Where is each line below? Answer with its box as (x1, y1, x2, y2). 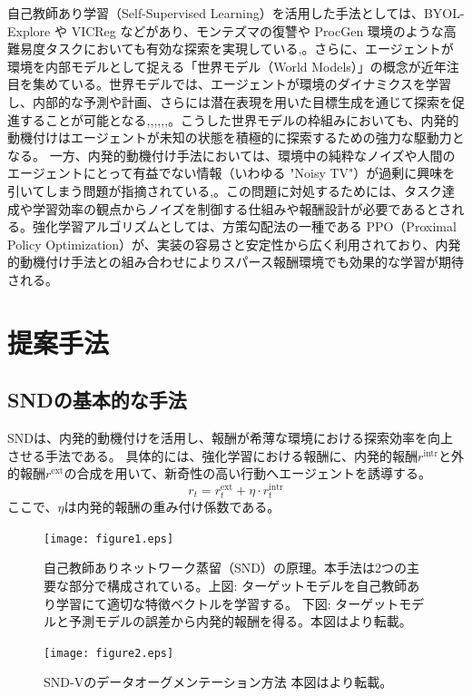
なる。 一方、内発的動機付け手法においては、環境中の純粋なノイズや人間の (7, 145, 456, 164)
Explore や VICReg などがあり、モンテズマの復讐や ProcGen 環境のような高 (7, 21, 457, 40)
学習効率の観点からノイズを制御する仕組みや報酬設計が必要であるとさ (32, 199, 452, 218)
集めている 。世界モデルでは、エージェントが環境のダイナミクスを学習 (32, 74, 452, 93)
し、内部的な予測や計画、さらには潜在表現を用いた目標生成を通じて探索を (7, 92, 452, 111)
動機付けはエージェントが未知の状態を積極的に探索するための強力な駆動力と (7, 128, 465, 147)
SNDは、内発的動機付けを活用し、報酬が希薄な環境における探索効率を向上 (7, 428, 453, 447)
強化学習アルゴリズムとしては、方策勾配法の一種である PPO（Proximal (32, 217, 457, 236)
